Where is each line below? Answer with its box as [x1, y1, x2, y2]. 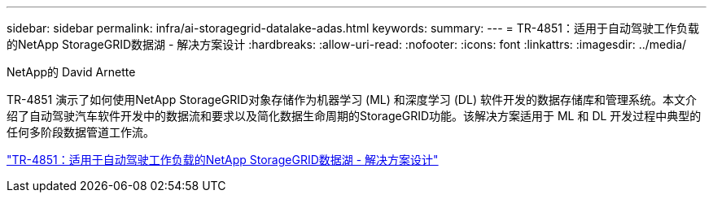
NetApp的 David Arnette [7, 65, 136, 79]
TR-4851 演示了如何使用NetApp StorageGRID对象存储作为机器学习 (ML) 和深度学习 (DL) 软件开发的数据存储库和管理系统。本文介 [7, 93, 697, 106]
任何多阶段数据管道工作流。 [7, 125, 155, 139]
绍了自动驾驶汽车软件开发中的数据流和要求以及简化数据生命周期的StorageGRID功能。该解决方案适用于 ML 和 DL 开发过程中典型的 [7, 109, 702, 123]
